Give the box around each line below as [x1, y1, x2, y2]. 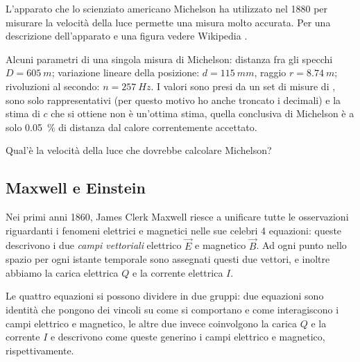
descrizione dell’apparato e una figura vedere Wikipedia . [6, 28, 248, 43]
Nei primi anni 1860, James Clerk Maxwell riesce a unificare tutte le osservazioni [6, 209, 349, 224]
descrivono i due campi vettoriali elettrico [6, 238, 182, 252]
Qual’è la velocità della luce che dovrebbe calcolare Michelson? [6, 143, 272, 157]
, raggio [254, 65, 286, 80]
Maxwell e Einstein [6, 177, 146, 198]
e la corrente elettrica [132, 265, 223, 279]
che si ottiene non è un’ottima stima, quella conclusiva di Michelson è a [51, 106, 354, 121]
